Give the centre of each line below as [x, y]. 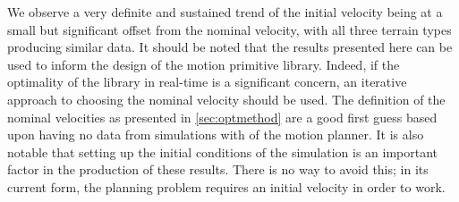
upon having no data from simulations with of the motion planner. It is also [216, 135]
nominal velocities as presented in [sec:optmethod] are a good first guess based [222, 117]
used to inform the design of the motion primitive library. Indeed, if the [204, 64]
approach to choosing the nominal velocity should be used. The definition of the [226, 99]
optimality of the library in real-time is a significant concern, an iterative [207, 82]
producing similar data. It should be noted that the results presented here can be [230, 47]
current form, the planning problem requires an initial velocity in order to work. [226, 186]
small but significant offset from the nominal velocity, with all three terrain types [229, 29]
